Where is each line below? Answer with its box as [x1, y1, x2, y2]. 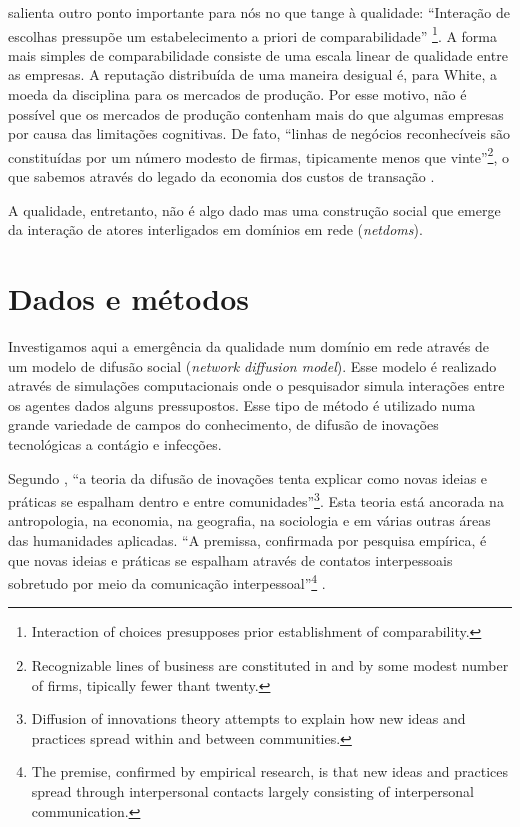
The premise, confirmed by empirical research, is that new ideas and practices [31, 761, 508, 782]
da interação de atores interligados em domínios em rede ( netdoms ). [8, 219, 423, 240]
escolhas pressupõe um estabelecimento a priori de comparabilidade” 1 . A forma [8, 22, 498, 46]
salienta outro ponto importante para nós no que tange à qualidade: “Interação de [8, 2, 510, 22]
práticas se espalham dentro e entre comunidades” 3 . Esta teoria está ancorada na [8, 488, 504, 511]
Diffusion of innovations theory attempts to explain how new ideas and [31, 708, 466, 729]
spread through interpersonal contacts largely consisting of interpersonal [31, 780, 474, 801]
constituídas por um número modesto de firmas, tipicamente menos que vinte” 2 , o [8, 143, 509, 167]
